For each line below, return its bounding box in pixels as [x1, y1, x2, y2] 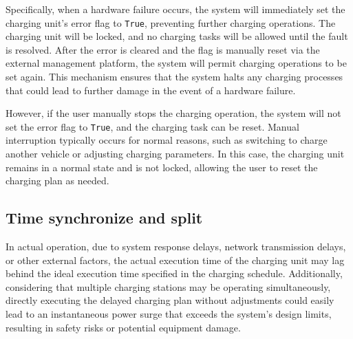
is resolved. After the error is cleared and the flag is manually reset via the [6, 42, 320, 56]
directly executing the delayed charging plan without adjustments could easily [6, 293, 334, 307]
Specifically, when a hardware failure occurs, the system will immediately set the [6, 2, 345, 16]
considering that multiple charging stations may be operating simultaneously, [6, 279, 331, 294]
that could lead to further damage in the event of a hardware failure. [6, 83, 296, 97]
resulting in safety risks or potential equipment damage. [6, 320, 241, 334]
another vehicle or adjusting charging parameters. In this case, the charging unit [6, 146, 345, 161]
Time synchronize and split [6, 207, 203, 228]
